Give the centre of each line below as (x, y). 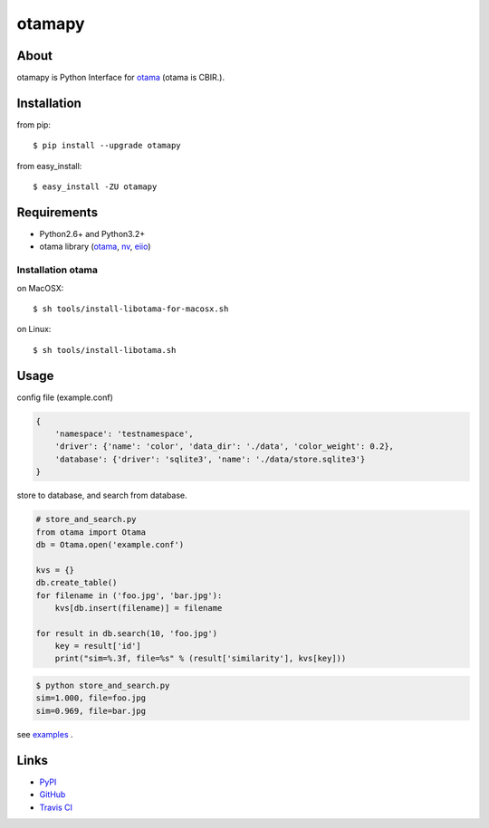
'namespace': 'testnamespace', (124, 434)
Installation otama (58, 270)
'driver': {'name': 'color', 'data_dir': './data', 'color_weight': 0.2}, (224, 447)
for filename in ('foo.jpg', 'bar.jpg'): (129, 595)
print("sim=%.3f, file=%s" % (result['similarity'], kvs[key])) (201, 659)
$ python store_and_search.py (103, 686)
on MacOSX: (40, 288)
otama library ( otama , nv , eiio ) (95, 247)
